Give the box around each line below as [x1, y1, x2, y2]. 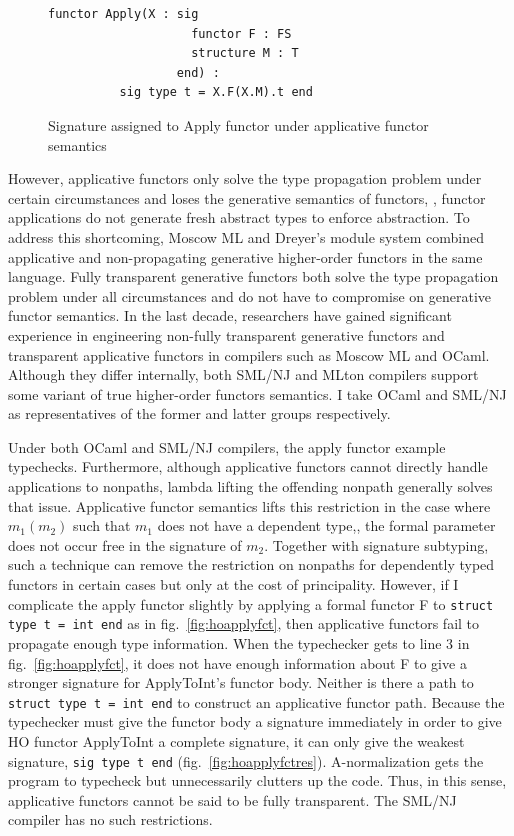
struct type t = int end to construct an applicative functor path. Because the [8, 691, 505, 712]
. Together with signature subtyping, [264, 534, 489, 555]
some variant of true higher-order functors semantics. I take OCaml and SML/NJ [8, 383, 507, 404]
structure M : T [191, 46, 299, 61]
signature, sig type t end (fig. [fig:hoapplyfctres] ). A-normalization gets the [8, 750, 484, 771]
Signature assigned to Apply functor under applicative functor [48, 114, 429, 135]
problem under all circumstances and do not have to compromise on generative [8, 285, 492, 306]
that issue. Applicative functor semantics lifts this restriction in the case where [8, 495, 491, 516]
